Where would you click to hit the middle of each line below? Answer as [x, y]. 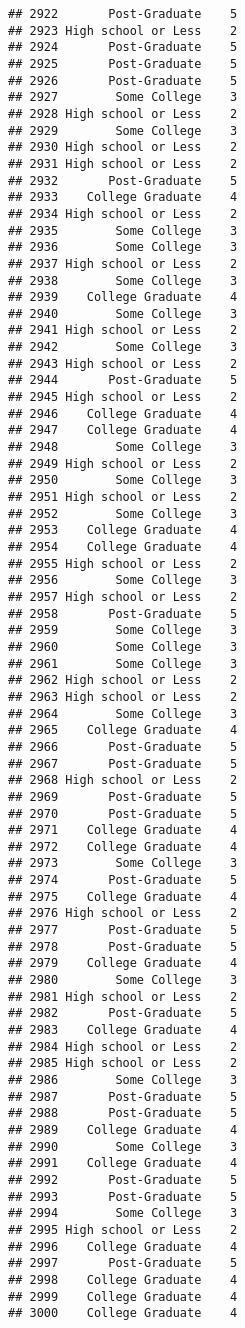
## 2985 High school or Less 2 [123, 1063]
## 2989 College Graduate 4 [123, 1129]
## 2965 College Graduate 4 [123, 730]
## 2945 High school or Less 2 [123, 397]
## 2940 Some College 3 [123, 313]
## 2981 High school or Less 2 [123, 996]
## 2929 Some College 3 [123, 130]
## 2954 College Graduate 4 [123, 547]
